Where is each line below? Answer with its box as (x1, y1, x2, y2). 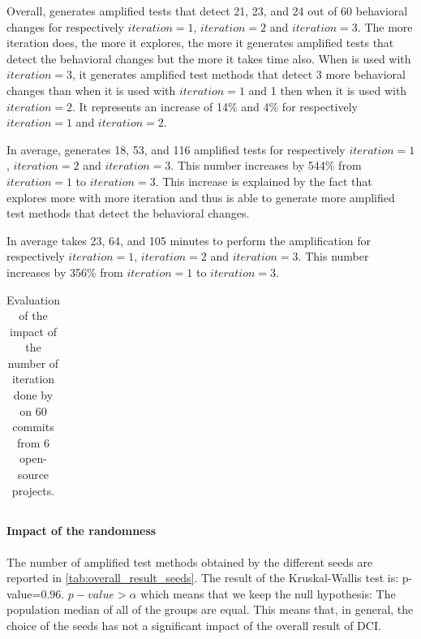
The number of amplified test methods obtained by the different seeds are (6, 553, 373, 570)
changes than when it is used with (6, 81, 176, 98)
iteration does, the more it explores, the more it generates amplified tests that (6, 34, 394, 51)
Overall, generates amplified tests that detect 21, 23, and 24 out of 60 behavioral (6, 2, 408, 19)
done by (13, 386, 54, 404)
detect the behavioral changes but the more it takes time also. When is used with (6, 50, 411, 67)
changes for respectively (6, 18, 124, 35)
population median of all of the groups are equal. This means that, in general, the (6, 601, 414, 618)
